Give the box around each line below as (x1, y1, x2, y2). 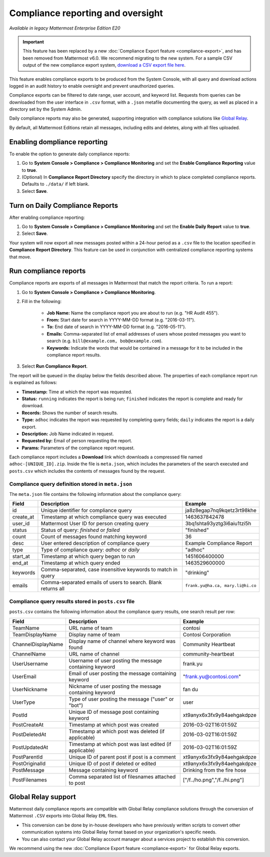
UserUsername (12, 660, 48, 667)
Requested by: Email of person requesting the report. (21, 438, 132, 444)
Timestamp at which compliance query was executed (40, 513, 167, 520)
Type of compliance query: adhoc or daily (40, 546, 140, 553)
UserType (12, 699, 35, 706)
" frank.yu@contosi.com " (182, 673, 241, 680)
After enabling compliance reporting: (9, 214, 85, 220)
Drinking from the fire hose (182, 766, 246, 773)
